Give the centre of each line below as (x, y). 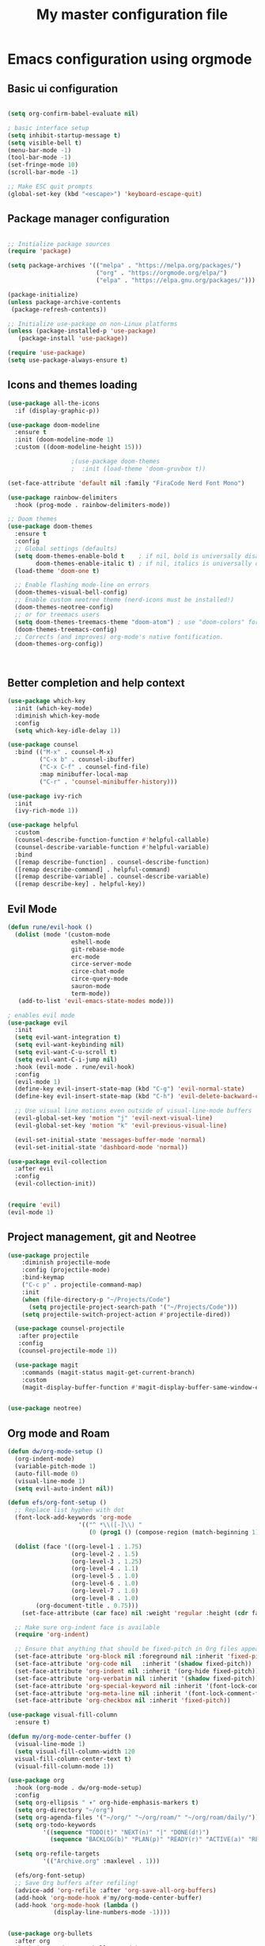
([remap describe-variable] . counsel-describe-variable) (112, 877)
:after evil (34, 1169)
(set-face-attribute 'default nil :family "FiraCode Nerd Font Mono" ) (126, 483)
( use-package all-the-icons (54, 403)
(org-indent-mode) (45, 1459)
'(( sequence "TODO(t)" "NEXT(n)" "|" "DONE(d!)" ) (126, 1832)
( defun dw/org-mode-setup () (55, 1452)
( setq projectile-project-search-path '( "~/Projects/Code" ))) (133, 1307)
